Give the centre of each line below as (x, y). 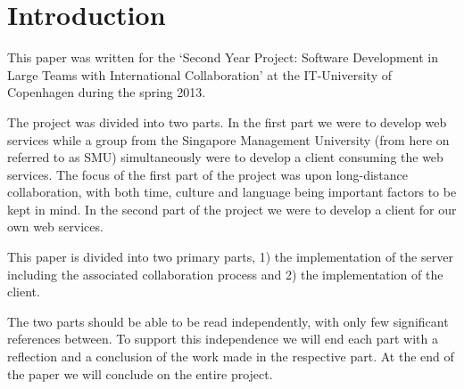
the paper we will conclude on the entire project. (140, 373)
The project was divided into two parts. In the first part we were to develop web (227, 122)
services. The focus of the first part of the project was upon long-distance (207, 174)
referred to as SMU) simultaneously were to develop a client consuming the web (225, 157)
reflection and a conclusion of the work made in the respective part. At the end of (231, 357)
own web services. (55, 227)
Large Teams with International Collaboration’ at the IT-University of (200, 74)
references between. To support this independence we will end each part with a (223, 339)
